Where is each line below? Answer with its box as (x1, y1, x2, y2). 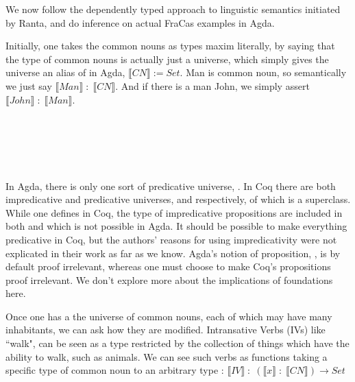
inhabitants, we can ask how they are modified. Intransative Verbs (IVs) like (5, 322, 326, 337)
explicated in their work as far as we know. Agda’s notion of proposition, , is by (5, 246, 341, 260)
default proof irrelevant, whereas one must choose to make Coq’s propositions (5, 259, 331, 274)
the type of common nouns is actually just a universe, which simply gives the (5, 51, 329, 66)
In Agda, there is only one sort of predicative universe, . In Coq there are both (5, 178, 336, 193)
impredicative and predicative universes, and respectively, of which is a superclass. (5, 192, 351, 206)
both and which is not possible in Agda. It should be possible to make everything (5, 219, 347, 233)
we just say (5, 78, 52, 93)
